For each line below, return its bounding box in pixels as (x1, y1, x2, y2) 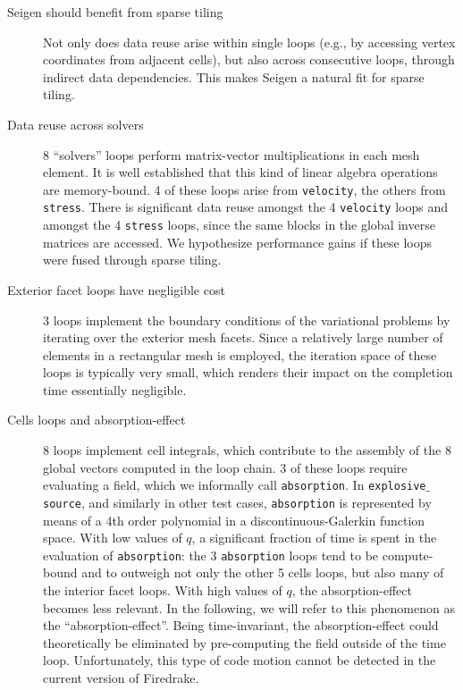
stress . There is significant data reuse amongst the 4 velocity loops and (43, 198, 449, 216)
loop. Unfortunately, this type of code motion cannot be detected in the (43, 651, 436, 669)
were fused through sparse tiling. (43, 250, 222, 269)
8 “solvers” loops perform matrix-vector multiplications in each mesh (43, 145, 420, 164)
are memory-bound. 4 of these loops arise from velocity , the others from (43, 180, 446, 198)
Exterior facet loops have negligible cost (7, 280, 225, 299)
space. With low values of (43, 528, 182, 547)
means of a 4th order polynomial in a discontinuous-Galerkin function (43, 510, 425, 529)
